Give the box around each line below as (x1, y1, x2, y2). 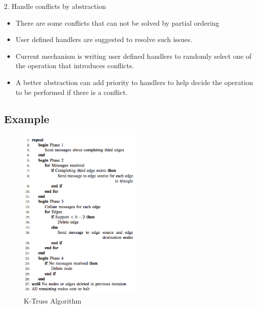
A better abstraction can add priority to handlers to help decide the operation (15, 77, 253, 87)
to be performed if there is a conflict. (15, 87, 128, 97)
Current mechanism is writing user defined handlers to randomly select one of (15, 50, 252, 61)
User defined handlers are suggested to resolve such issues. (15, 34, 193, 44)
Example (4, 111, 50, 126)
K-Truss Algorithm (24, 296, 82, 306)
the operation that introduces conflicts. (15, 60, 134, 71)
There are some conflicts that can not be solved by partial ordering (15, 17, 219, 28)
